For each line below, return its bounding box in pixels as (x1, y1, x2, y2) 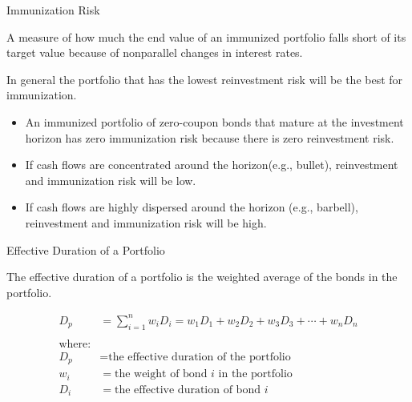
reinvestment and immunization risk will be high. (25, 214, 267, 231)
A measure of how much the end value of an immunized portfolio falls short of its (6, 28, 406, 45)
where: (59, 338, 91, 350)
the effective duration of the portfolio (108, 351, 291, 363)
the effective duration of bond (114, 384, 261, 396)
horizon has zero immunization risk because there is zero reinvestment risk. (25, 129, 394, 146)
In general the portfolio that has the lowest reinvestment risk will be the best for (6, 70, 403, 87)
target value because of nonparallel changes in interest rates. (6, 44, 303, 61)
